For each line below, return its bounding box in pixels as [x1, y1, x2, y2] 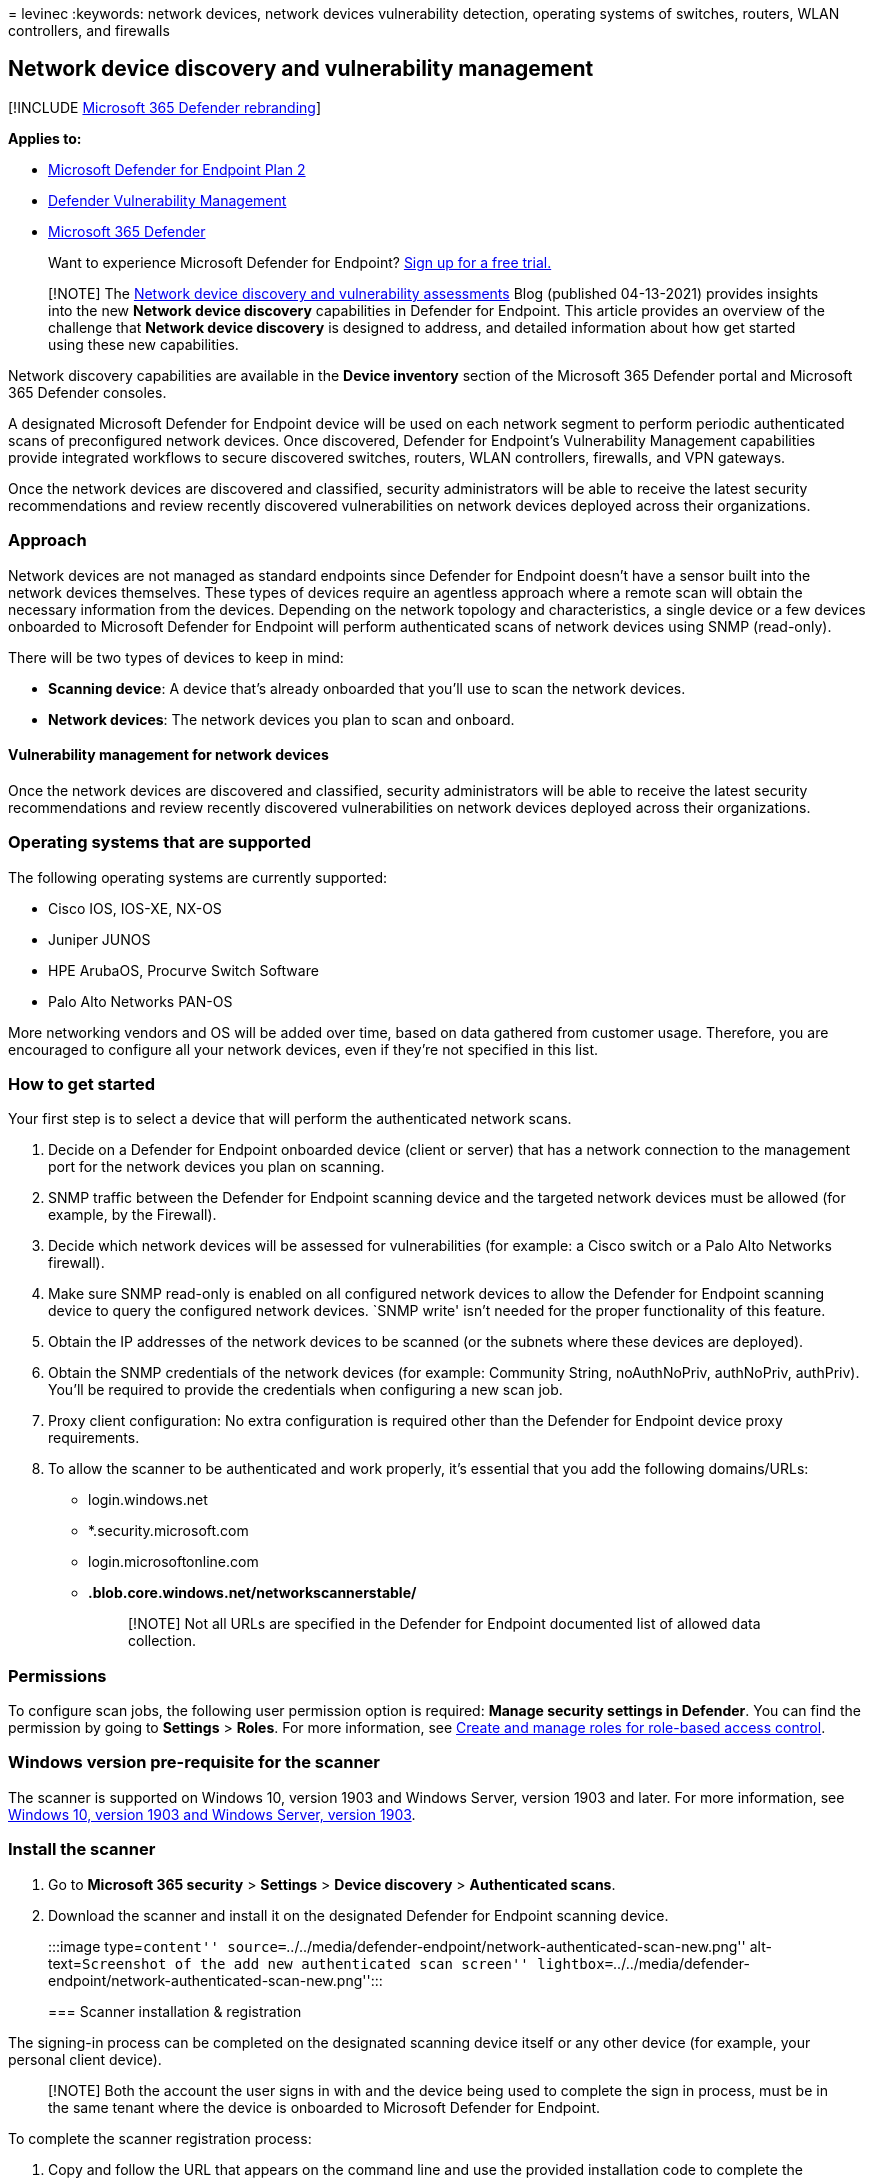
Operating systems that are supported [8, 832, 311, 853]
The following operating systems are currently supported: [8, 868, 388, 886]
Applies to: [8, 129, 82, 147]
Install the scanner [8, 1839, 156, 1860]
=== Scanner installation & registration [48, 2002, 302, 2020]
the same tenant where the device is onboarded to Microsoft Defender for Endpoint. [48, 2098, 601, 2116]
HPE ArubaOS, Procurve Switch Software [48, 961, 319, 979]
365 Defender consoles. [8, 383, 167, 401]
